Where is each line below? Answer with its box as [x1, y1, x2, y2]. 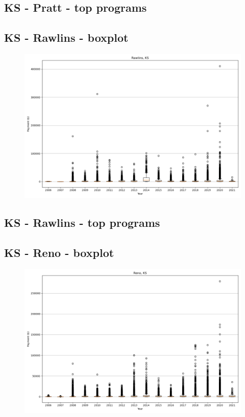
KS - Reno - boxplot [4, 245, 114, 260]
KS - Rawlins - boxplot [4, 30, 129, 45]
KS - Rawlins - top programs [4, 215, 160, 230]
